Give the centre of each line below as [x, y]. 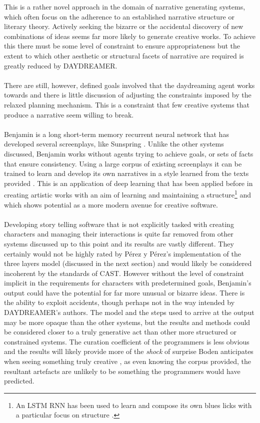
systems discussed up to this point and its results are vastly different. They [119, 243]
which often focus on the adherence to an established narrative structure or [119, 16]
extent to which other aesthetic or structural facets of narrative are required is [124, 55]
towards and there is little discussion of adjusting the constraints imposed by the [128, 95]
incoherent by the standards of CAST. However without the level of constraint [124, 273]
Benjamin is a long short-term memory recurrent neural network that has [116, 134]
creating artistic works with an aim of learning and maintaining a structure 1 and [128, 194]
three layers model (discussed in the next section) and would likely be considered [128, 263]
